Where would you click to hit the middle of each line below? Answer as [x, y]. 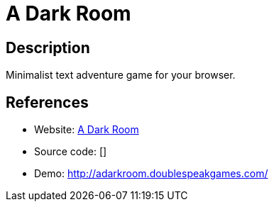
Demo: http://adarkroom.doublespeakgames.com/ [151, 174]
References [47, 102]
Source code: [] [71, 152]
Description [48, 47]
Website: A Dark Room [87, 130]
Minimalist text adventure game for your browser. [121, 75]
